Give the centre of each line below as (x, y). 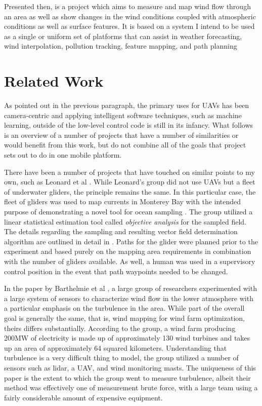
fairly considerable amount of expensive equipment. (83, 397)
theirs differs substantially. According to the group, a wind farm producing (120, 328)
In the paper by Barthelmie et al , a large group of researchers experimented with (130, 288)
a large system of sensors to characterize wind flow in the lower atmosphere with (129, 298)
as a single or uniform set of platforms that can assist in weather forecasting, (123, 36)
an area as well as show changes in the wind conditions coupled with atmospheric (130, 16)
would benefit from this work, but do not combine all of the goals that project (125, 145)
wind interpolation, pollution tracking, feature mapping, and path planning (121, 46)
